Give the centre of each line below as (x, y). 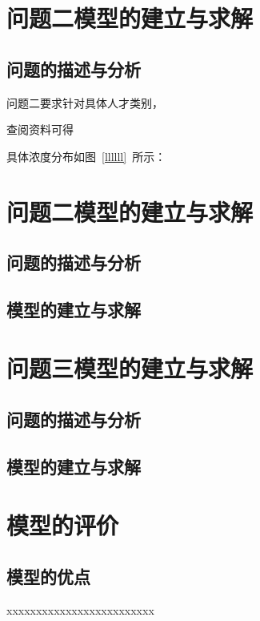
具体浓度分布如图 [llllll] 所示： (86, 156)
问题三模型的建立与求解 (130, 368)
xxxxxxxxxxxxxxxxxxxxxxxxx (80, 609)
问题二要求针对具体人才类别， (85, 102)
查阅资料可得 (40, 129)
